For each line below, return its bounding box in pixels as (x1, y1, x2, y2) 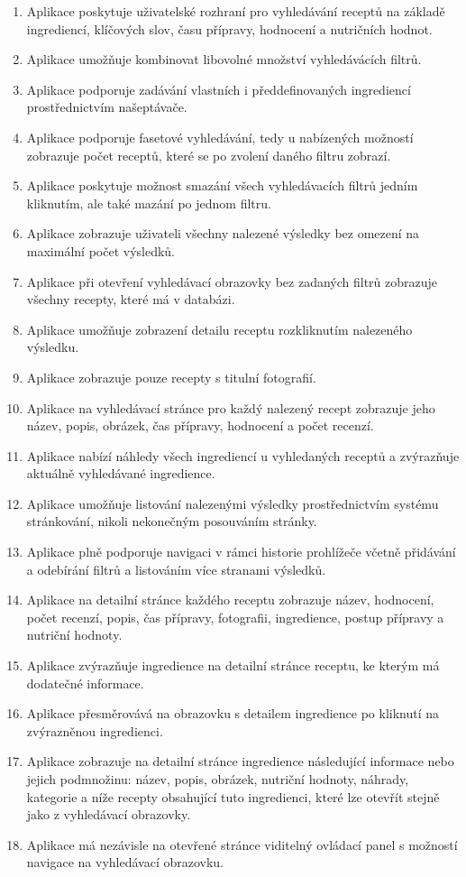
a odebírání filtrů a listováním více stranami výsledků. (26, 559, 326, 578)
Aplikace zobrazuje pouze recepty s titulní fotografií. (26, 367, 316, 386)
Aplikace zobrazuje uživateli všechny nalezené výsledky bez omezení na (26, 224, 420, 243)
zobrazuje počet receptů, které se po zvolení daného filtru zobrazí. (26, 145, 391, 164)
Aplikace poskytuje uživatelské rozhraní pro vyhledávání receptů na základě (26, 2, 445, 20)
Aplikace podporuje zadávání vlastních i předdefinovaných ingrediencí (26, 79, 411, 98)
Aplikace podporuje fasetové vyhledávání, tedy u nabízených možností (26, 127, 414, 146)
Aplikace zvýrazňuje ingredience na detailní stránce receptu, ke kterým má (26, 656, 440, 675)
